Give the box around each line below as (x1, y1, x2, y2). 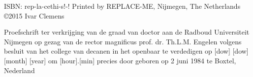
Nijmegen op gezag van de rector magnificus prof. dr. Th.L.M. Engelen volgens (4, 36, 242, 46)
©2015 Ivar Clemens (4, 10, 64, 20)
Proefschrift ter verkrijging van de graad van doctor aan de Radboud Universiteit (4, 27, 250, 37)
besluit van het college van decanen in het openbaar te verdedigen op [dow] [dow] (4, 46, 249, 56)
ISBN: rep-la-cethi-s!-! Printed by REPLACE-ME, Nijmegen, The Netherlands (4, 1, 241, 11)
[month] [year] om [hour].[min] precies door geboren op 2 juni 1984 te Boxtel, (4, 55, 236, 65)
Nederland (4, 65, 35, 75)
